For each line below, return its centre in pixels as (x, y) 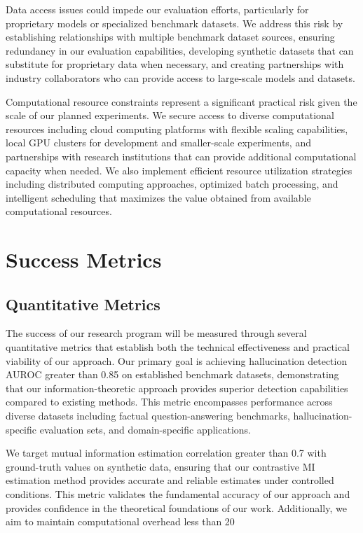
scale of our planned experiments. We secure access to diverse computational (170, 115)
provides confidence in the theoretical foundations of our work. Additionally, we (176, 507)
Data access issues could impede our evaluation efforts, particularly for (157, 9)
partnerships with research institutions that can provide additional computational (181, 156)
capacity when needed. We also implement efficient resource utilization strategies (179, 170)
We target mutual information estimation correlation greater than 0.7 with (166, 453)
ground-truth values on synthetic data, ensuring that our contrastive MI (160, 466)
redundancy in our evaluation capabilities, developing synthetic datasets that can (180, 50)
